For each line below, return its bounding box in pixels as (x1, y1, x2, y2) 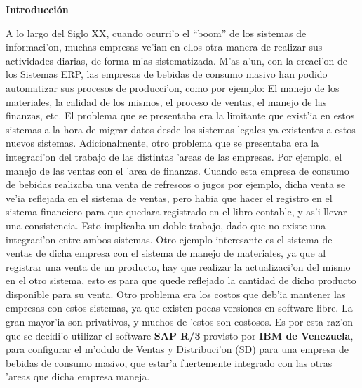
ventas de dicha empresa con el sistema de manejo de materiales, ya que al (6, 246, 326, 260)
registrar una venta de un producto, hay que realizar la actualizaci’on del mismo (6, 259, 351, 274)
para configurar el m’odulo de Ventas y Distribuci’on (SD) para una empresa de (6, 342, 349, 356)
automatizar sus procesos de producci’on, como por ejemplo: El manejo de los (6, 80, 340, 95)
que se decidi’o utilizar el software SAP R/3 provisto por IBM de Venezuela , (6, 328, 354, 342)
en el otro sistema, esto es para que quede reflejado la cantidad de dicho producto (6, 273, 356, 288)
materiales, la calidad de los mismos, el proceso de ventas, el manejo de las (6, 94, 327, 109)
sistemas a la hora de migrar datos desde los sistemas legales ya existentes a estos (6, 121, 356, 136)
